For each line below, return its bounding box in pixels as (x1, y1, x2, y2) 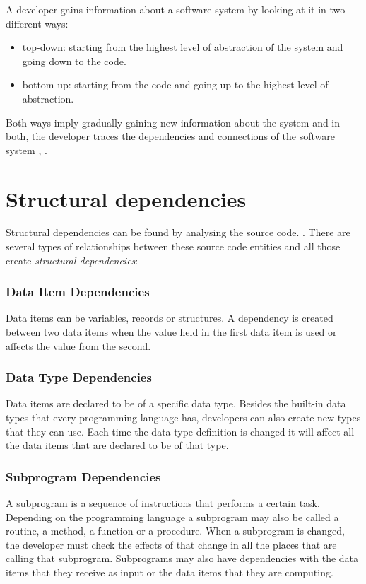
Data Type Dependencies (6, 368, 152, 386)
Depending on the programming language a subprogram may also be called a (6, 509, 339, 524)
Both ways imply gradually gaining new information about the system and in (6, 115, 341, 129)
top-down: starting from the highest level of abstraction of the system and (22, 40, 343, 54)
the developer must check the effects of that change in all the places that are (6, 537, 337, 551)
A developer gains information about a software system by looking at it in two (6, 2, 346, 16)
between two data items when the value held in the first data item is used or (6, 325, 337, 339)
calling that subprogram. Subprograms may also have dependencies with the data (6, 551, 359, 566)
